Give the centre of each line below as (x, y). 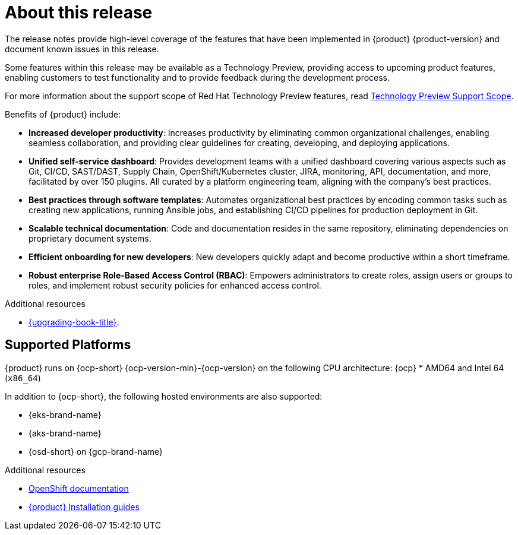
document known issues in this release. (82, 49)
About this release (79, 12)
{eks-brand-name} (65, 414)
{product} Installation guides (84, 506)
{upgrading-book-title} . (74, 322)
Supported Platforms (68, 345)
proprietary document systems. (90, 238)
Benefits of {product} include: (63, 114)
